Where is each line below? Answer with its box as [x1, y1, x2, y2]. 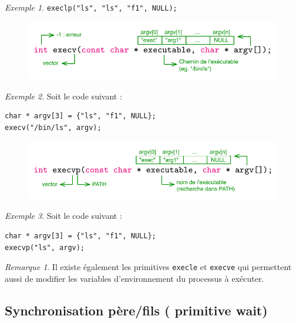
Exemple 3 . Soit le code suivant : [5, 209, 122, 222]
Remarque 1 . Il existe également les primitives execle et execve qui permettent [5, 261, 292, 273]
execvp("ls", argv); [5, 243, 85, 252]
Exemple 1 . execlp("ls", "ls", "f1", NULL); [5, 1, 177, 13]
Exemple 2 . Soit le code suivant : [5, 89, 122, 102]
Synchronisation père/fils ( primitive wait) [5, 301, 268, 319]
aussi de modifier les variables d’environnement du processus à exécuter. [5, 272, 264, 284]
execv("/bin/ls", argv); [5, 124, 102, 132]
